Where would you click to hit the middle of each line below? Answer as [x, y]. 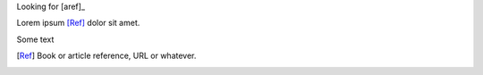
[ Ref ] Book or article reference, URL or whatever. [106, 56]
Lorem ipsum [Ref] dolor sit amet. [78, 23]
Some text [35, 39]
